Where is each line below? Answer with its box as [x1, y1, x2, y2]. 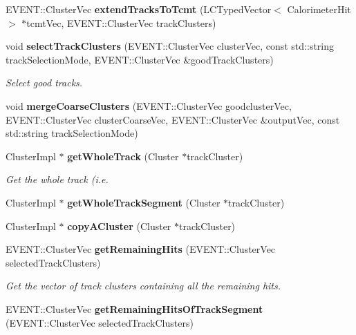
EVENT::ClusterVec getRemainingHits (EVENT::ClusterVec [6, 242, 276, 256]
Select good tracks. [6, 75, 83, 90]
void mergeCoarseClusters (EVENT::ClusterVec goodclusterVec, [6, 98, 292, 113]
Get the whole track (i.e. [6, 172, 109, 186]
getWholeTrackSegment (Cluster [67, 195, 221, 209]
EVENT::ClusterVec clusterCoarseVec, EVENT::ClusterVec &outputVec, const [6, 112, 340, 126]
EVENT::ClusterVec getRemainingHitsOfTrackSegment [6, 301, 263, 316]
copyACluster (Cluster [67, 218, 171, 233]
